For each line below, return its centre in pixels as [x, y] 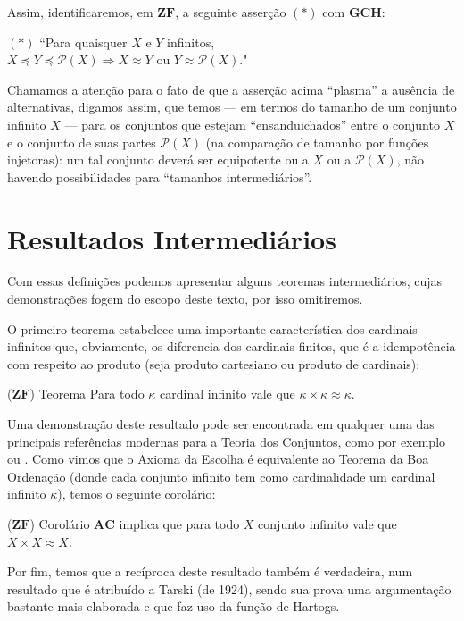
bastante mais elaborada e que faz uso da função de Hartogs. [174, 606]
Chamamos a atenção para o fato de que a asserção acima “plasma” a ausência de [231, 89]
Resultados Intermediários [172, 238]
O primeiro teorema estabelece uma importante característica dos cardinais [212, 328]
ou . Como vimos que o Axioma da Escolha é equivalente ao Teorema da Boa [218, 459]
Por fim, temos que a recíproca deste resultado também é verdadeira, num [210, 571]
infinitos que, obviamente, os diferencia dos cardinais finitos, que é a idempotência [232, 346]
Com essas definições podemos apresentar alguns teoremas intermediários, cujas [225, 281]
